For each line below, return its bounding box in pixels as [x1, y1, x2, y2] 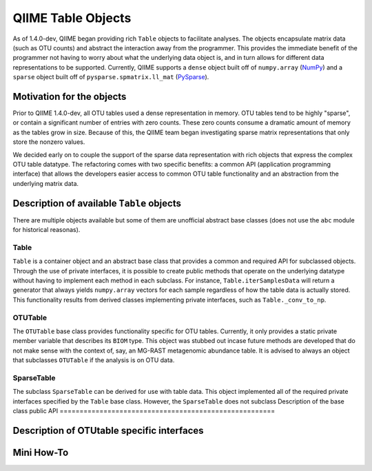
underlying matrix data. [12, 179, 79, 187]
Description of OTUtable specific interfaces [12, 424, 204, 437]
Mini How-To [12, 446, 69, 458]
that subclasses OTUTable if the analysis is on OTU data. [12, 356, 175, 364]
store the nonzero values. [12, 138, 85, 146]
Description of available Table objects [12, 197, 182, 209]
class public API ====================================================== [12, 406, 276, 415]
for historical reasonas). [12, 226, 81, 234]
